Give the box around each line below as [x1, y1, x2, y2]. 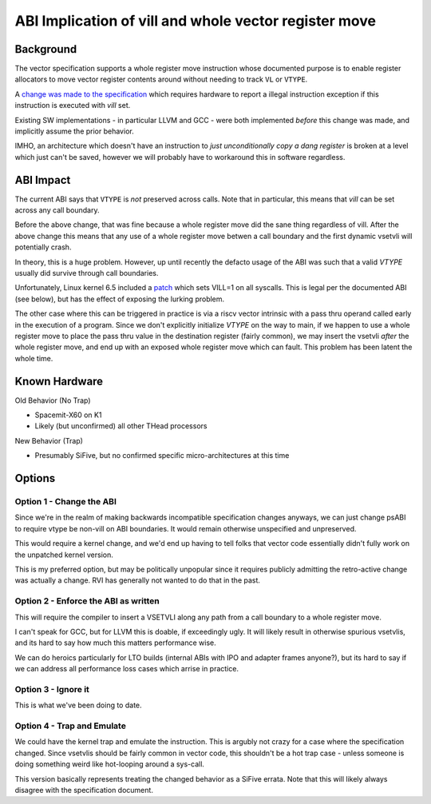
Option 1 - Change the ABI [14, 496, 117, 507]
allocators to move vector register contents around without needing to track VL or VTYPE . [14, 74, 308, 84]
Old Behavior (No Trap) [14, 396, 91, 405]
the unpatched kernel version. [14, 550, 113, 559]
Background [14, 42, 77, 56]
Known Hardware [14, 374, 104, 388]
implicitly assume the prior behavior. [14, 126, 135, 136]
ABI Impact [14, 173, 71, 187]
